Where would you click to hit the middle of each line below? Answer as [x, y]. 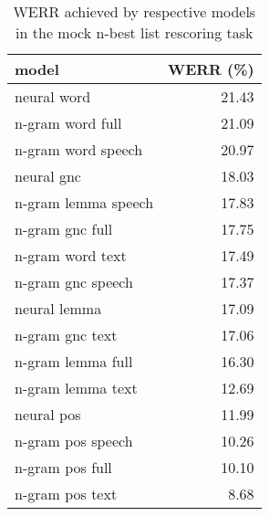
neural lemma [58, 308]
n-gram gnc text [66, 335]
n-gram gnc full [64, 229]
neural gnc [48, 176]
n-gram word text [71, 255]
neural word [53, 96]
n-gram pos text [66, 494]
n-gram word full [68, 123]
